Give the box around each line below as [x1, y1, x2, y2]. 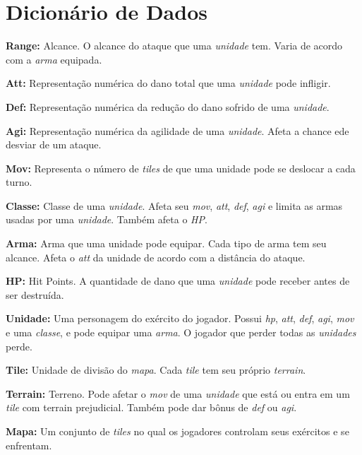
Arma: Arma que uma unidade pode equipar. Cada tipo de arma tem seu [6, 236, 327, 251]
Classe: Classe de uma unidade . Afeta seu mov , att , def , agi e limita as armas [6, 198, 343, 213]
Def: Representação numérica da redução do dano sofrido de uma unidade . [6, 99, 330, 114]
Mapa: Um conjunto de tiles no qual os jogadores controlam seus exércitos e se [6, 424, 349, 438]
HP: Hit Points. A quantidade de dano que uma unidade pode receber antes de [6, 273, 350, 288]
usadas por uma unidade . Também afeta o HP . [6, 212, 207, 227]
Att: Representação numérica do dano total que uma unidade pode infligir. [6, 76, 331, 90]
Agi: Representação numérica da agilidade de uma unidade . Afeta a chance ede [6, 123, 349, 138]
